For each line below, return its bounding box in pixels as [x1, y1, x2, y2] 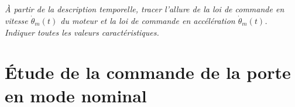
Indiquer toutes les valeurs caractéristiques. [5, 26, 159, 38]
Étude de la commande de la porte [5, 60, 291, 84]
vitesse [5, 14, 28, 26]
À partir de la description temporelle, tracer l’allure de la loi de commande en [5, 3, 284, 15]
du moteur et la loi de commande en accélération [60, 14, 235, 26]
